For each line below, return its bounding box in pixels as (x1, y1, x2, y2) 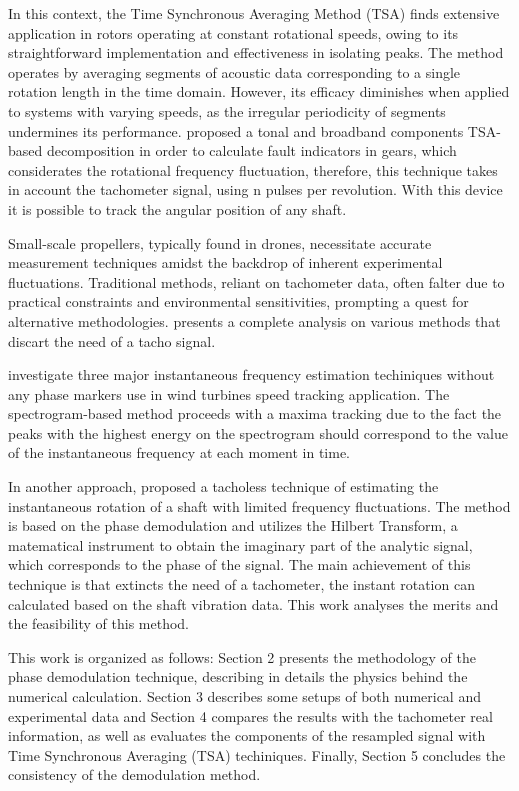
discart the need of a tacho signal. (8, 330, 216, 351)
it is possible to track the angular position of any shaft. (8, 198, 347, 219)
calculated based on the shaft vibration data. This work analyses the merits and (8, 593, 499, 614)
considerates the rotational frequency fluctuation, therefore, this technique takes (8, 159, 498, 180)
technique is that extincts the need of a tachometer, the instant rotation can (8, 574, 475, 595)
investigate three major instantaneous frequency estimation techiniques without (8, 364, 495, 385)
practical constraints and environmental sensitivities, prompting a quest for (8, 291, 469, 312)
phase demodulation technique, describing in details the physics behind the (8, 666, 468, 687)
